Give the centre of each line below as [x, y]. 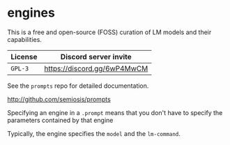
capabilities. [24, 39]
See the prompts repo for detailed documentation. [78, 86]
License [24, 56]
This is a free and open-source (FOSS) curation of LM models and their [109, 32]
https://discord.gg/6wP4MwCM [96, 68]
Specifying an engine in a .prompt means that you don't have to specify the [115, 112]
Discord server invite [96, 56]
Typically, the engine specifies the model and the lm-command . [94, 133]
